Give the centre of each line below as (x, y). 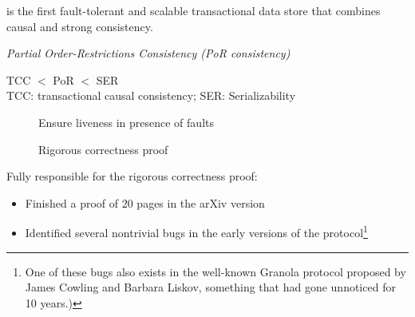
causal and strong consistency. (80, 26)
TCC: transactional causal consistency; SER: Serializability (151, 95)
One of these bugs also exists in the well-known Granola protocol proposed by (215, 271)
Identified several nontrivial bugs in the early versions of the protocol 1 (196, 231)
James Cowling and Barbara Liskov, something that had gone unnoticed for (210, 287)
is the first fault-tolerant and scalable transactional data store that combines (194, 10)
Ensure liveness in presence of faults (126, 122)
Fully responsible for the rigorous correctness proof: (132, 176)
